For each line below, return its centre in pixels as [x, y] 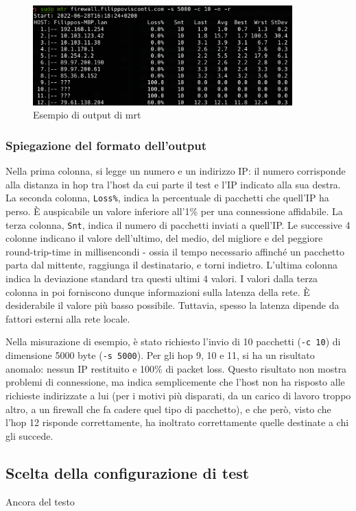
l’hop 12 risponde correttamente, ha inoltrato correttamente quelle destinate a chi [177, 422]
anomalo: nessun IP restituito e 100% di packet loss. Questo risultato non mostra [176, 368]
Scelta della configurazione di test [128, 472]
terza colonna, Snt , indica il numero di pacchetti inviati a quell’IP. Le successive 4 [178, 224]
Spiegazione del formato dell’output [106, 145]
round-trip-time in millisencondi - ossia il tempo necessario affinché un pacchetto [175, 251]
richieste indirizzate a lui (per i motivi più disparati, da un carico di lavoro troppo [178, 395]
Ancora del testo [40, 501]
